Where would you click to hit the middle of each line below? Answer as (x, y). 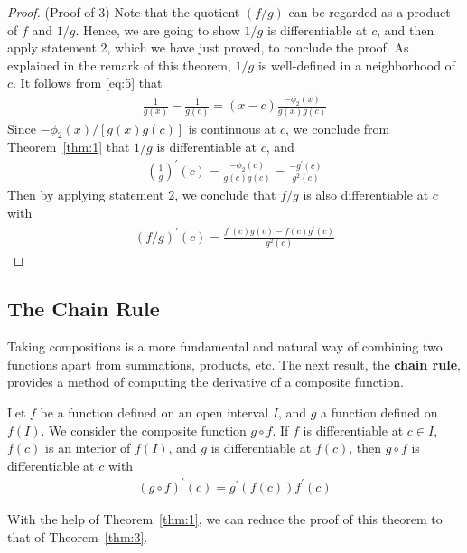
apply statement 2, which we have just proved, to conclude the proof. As (208, 47)
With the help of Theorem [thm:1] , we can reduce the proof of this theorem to (225, 518)
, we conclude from (338, 128)
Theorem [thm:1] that (69, 147)
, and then (406, 29)
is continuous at (232, 128)
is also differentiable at (366, 195)
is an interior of (88, 448)
